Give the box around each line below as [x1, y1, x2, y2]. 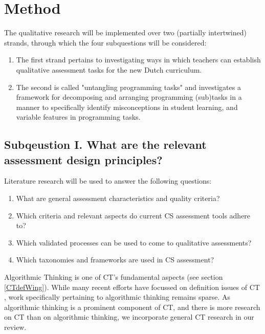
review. [4, 322, 27, 332]
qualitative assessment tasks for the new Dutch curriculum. [16, 64, 202, 75]
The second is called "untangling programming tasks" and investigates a [16, 81, 241, 92]
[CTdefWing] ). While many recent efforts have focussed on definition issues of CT [4, 281, 260, 292]
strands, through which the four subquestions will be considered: [4, 37, 207, 48]
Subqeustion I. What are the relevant [4, 137, 207, 152]
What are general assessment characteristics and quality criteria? [16, 193, 220, 204]
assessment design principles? [4, 151, 163, 167]
